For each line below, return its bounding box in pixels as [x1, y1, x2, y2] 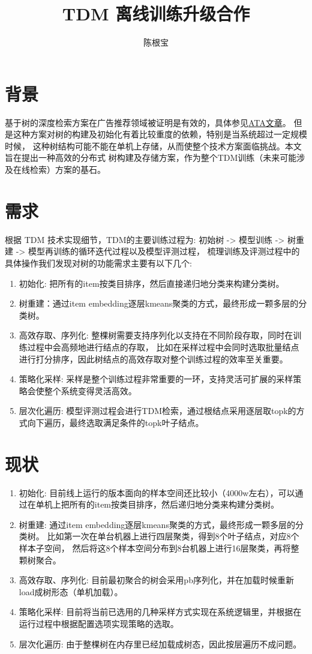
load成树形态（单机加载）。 [19, 585, 123, 598]
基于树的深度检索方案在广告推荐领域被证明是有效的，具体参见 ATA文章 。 [5, 116, 291, 128]
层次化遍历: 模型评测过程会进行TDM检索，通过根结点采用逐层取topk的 [19, 404, 296, 417]
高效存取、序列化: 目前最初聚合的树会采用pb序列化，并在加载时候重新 [19, 574, 294, 586]
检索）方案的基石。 [29, 163, 106, 176]
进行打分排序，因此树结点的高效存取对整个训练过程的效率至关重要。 [19, 352, 288, 365]
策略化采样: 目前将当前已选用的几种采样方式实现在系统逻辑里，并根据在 [19, 605, 302, 618]
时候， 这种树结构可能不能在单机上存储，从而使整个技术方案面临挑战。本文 [5, 139, 302, 152]
